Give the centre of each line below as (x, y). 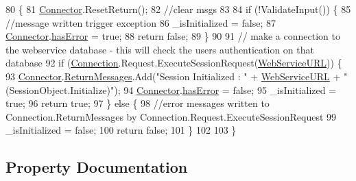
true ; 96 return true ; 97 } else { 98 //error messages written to (138, 103)
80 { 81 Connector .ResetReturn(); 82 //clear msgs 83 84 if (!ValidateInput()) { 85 (178, 9)
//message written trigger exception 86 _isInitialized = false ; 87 (141, 22)
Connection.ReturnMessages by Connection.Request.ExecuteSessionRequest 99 (171, 116)
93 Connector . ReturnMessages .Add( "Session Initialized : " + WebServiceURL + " (177, 76)
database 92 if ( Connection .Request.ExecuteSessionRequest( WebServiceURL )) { (174, 63)
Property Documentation (97, 167)
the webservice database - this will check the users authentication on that (160, 49)
